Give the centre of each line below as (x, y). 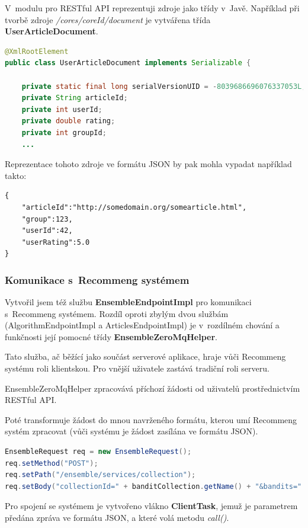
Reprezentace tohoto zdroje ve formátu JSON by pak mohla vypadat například (148, 164)
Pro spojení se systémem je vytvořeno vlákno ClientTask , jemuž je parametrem (151, 506)
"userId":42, (47, 231)
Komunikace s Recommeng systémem (97, 279)
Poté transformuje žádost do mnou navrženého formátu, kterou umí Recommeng (151, 419)
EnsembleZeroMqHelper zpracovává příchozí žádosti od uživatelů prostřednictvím (153, 388)
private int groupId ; (64, 132)
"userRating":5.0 (56, 242)
